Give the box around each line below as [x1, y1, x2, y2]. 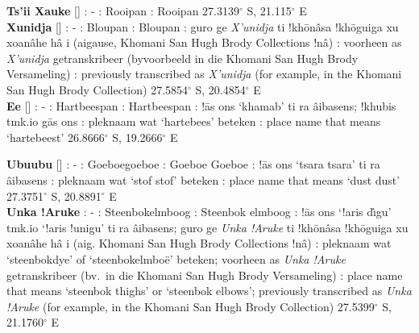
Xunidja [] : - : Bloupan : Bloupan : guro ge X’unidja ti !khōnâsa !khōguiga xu [6, 18, 399, 35]
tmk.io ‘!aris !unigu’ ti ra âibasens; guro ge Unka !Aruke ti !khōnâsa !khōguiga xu [6, 219, 409, 235]
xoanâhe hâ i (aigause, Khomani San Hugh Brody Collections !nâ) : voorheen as [6, 34, 402, 51]
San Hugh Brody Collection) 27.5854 [6, 81, 189, 98]
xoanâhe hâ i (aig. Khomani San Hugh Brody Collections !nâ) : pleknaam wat [6, 235, 392, 252]
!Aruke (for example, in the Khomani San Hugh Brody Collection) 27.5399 [6, 298, 375, 314]
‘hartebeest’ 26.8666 [6, 128, 105, 145]
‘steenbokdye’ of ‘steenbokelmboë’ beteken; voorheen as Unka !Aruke [6, 250, 346, 267]
